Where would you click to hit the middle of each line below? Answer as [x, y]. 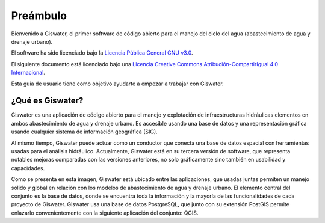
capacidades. [28, 168]
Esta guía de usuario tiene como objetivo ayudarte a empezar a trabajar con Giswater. [117, 84]
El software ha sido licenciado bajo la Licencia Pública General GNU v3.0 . [102, 53]
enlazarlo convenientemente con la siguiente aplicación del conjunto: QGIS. [105, 213]
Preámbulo [39, 16]
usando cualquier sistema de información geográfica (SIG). [84, 132]
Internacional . [28, 73]
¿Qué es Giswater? [47, 101]
